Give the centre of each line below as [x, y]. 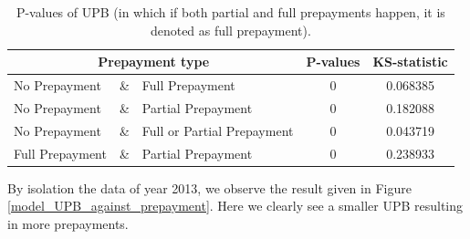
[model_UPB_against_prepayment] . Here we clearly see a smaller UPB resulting [235, 206]
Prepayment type [154, 62]
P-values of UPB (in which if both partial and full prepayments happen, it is [230, 12]
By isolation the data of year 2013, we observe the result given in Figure [209, 187]
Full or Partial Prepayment [218, 130]
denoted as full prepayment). [230, 30]
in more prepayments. [68, 223]
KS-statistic [410, 62]
